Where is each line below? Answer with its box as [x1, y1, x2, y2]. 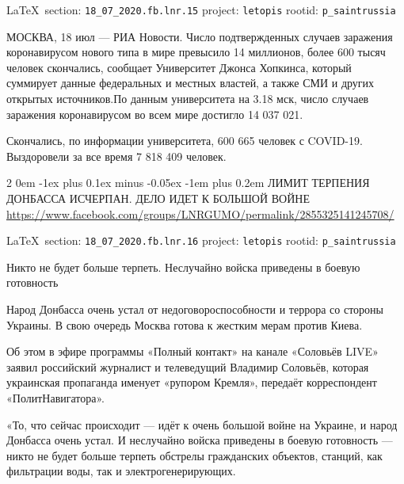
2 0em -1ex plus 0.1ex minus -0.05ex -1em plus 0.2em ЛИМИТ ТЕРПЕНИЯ [6, 174, 370, 191]
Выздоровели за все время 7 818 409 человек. [6, 147, 227, 164]
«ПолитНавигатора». [6, 390, 105, 406]
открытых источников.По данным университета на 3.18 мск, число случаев [6, 90, 369, 107]
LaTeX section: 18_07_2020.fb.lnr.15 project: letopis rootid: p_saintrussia [6, 2, 396, 17]
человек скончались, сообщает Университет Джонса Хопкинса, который [6, 59, 352, 75]
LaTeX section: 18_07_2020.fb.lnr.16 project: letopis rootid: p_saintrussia [6, 232, 396, 249]
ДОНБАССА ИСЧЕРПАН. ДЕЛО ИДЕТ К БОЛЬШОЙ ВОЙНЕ [6, 190, 310, 206]
